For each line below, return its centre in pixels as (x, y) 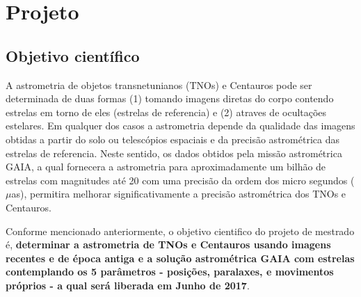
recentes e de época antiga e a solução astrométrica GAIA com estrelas (180, 258)
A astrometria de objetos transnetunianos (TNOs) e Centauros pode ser (159, 85)
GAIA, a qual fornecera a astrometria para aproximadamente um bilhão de (166, 167)
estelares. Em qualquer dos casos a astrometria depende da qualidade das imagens (180, 126)
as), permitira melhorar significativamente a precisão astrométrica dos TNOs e (179, 194)
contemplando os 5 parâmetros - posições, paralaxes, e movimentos (170, 272)
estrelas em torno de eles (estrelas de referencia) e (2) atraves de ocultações (166, 112)
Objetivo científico (73, 55)
